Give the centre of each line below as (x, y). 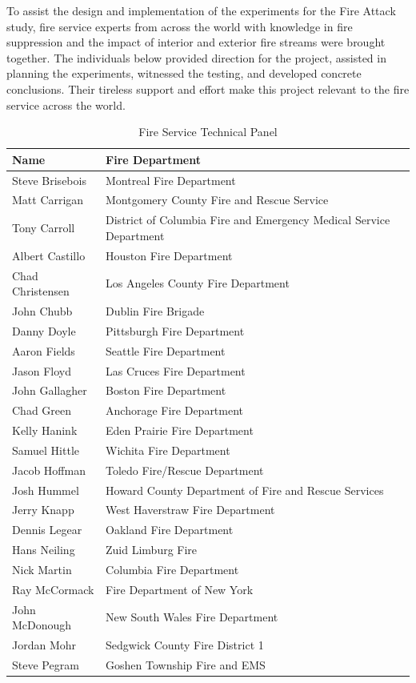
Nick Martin (42, 569)
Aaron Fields (44, 350)
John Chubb (42, 311)
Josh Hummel (46, 490)
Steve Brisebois (49, 180)
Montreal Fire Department (171, 180)
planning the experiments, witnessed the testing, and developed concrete (184, 73)
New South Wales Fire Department (192, 617)
